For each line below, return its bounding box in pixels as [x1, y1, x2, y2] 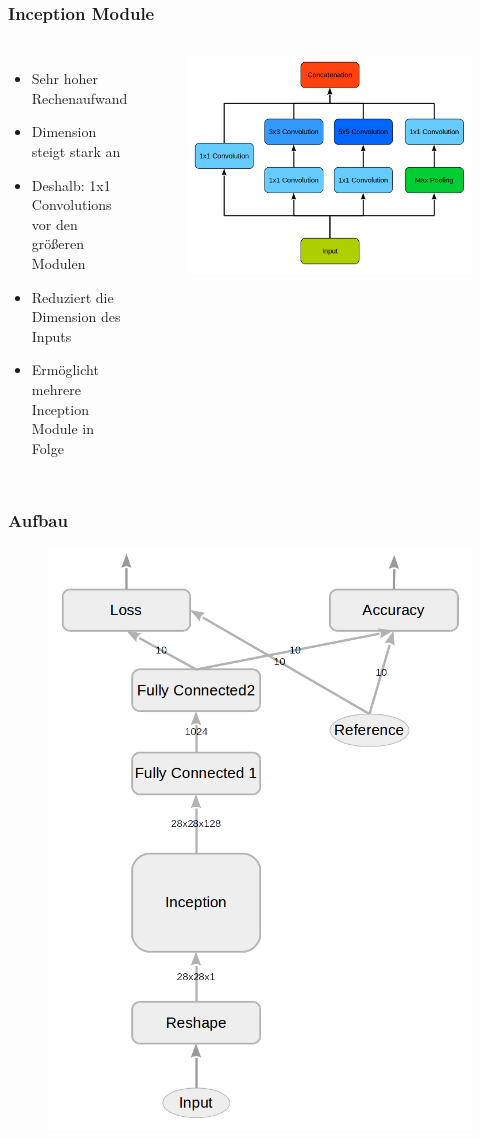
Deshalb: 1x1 [31, 174, 111, 195]
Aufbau [8, 508, 68, 533]
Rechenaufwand [31, 87, 128, 108]
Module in [31, 418, 95, 439]
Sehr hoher [31, 68, 99, 89]
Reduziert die [31, 286, 114, 307]
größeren [31, 233, 84, 254]
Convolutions [31, 194, 112, 215]
